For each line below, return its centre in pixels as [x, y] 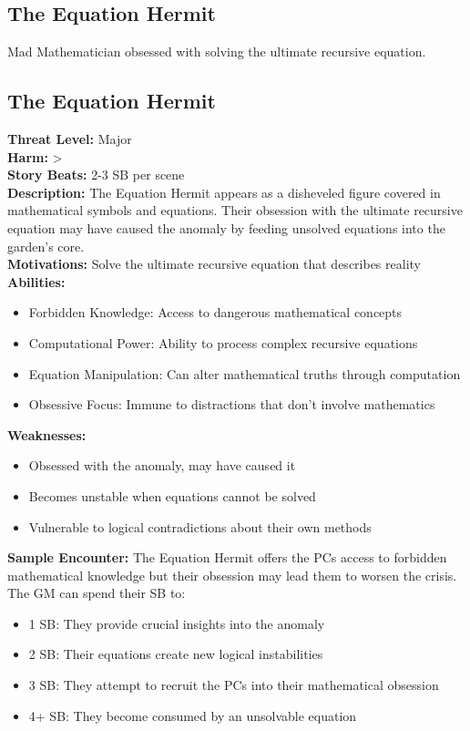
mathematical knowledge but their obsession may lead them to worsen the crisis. [232, 575]
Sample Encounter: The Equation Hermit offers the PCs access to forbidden [227, 557]
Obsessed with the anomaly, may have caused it [162, 465]
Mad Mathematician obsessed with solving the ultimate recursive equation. [217, 51]
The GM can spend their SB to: [97, 593]
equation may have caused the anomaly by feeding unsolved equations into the [226, 227]
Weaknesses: [47, 434]
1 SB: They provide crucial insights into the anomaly [177, 623]
